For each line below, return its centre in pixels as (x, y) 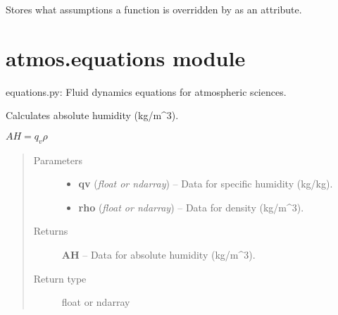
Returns (51, 231)
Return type (60, 278)
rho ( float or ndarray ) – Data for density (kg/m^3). (191, 207)
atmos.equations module (126, 57)
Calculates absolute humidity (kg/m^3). (92, 115)
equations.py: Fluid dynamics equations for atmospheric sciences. (146, 91)
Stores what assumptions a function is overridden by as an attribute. (154, 9)
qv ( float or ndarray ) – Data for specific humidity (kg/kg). (206, 184)
